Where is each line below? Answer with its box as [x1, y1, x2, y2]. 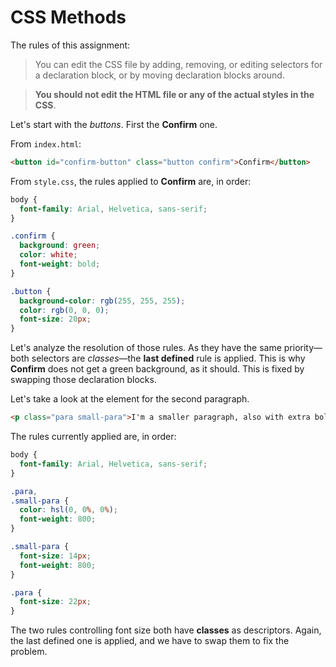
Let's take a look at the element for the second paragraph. [10, 393, 250, 405]
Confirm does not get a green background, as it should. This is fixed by [10, 363, 305, 375]
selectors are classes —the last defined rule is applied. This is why [31, 352, 306, 365]
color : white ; [19, 250, 78, 260]
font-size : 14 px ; [19, 551, 92, 561]
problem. [10, 646, 48, 658]
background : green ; [19, 241, 101, 251]
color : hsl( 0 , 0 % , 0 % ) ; [19, 505, 118, 515]
